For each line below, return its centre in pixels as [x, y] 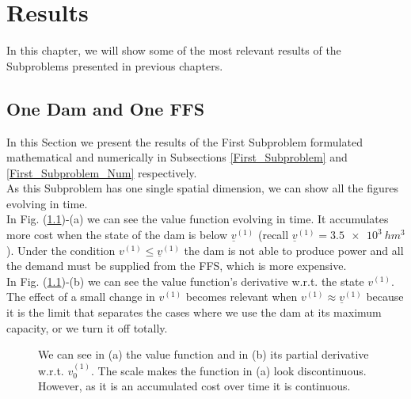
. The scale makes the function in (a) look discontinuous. [229, 370]
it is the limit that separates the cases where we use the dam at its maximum [194, 312]
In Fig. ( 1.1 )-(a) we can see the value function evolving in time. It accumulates [198, 219]
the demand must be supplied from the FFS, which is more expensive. [177, 266]
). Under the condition [61, 250]
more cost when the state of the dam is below [117, 235]
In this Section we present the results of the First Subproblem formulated [185, 141]
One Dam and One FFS [106, 108]
